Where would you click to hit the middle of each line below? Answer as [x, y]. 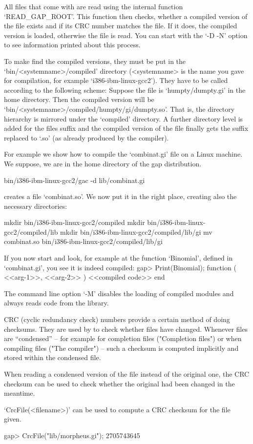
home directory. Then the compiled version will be [79, 99]
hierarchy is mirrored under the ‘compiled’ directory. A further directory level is [124, 118]
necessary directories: [36, 206]
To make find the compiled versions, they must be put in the [95, 61]
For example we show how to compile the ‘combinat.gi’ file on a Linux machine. [123, 154]
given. [13, 419]
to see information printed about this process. [72, 45]
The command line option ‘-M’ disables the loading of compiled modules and [119, 293]
